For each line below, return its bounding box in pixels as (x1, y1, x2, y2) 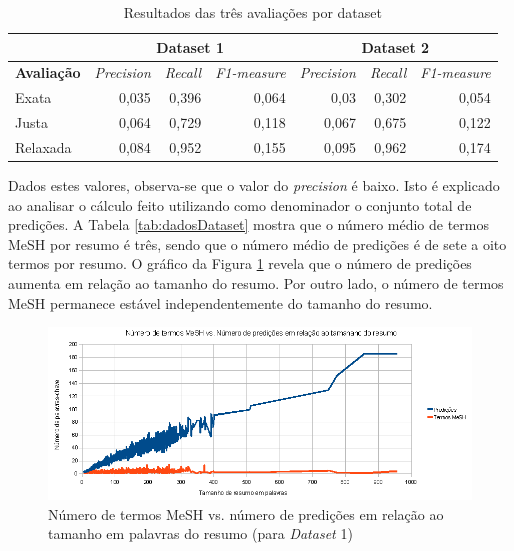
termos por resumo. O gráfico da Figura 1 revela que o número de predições (8, 253, 472, 274)
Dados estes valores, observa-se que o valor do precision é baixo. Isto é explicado (8, 175, 500, 196)
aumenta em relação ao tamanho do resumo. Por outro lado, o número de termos (8, 273, 504, 294)
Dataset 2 (361, 36, 430, 57)
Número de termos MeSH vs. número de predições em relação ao (48, 503, 444, 524)
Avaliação (15, 62, 81, 83)
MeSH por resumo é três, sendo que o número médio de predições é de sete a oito (8, 233, 507, 254)
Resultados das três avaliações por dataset (123, 2, 382, 22)
